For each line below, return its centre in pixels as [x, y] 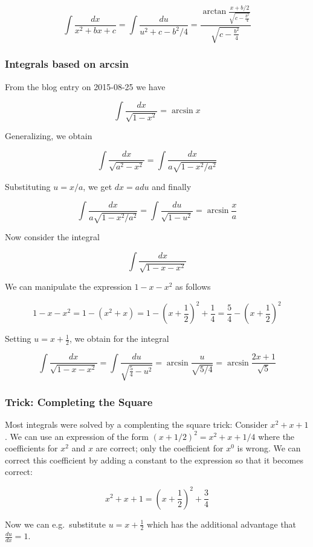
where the [276, 436]
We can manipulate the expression [68, 286]
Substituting [28, 186]
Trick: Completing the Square [79, 401]
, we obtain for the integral [119, 339]
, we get [98, 186]
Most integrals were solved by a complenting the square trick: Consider [136, 424]
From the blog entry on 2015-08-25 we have [85, 86]
